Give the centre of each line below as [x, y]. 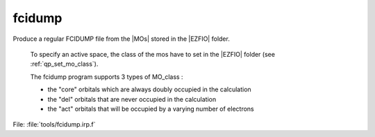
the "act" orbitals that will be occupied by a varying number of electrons [151, 109]
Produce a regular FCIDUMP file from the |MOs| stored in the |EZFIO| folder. [122, 39]
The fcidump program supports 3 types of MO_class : [107, 77]
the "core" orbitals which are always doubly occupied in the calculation [149, 89]
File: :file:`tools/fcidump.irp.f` [55, 125]
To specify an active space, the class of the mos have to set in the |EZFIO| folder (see [153, 54]
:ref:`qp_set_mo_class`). [64, 64]
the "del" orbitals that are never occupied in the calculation [132, 99]
